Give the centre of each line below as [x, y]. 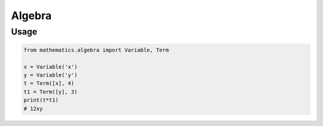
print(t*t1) [41, 100]
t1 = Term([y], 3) [51, 92]
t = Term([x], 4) [49, 83]
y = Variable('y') [51, 75]
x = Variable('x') [51, 67]
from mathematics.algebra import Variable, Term [96, 50]
